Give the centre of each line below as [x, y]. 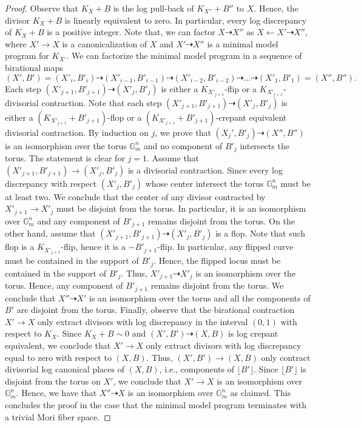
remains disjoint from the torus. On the [221, 220]
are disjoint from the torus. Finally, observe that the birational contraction [156, 310]
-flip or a [241, 88]
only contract [286, 357]
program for [27, 55]
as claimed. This [261, 393]
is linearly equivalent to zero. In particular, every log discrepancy [186, 20]
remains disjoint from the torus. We [217, 285]
